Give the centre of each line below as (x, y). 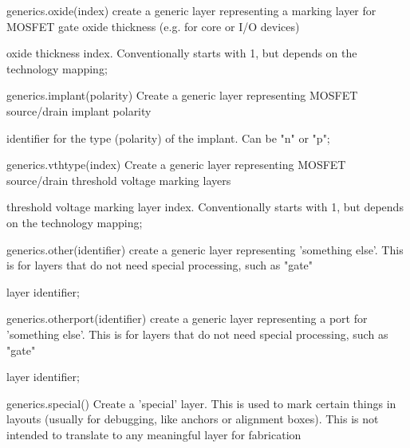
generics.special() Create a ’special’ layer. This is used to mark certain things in (201, 403)
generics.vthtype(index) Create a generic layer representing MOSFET (176, 165)
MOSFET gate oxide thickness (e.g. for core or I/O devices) (153, 26)
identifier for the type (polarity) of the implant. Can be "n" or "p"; (168, 138)
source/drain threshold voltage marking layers (119, 180)
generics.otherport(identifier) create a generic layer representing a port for (187, 318)
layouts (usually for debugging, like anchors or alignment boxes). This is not (193, 419)
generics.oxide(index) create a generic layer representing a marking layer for (191, 10)
